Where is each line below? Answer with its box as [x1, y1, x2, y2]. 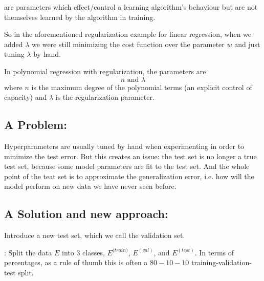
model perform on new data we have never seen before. [4, 181, 177, 191]
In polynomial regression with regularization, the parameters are [4, 66, 206, 76]
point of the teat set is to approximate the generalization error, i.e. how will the [4, 170, 254, 181]
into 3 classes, [62, 247, 105, 257]
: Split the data [4, 247, 52, 257]
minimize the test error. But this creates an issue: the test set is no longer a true [4, 150, 257, 161]
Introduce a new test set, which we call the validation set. [4, 230, 185, 241]
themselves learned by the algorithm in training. [4, 11, 156, 22]
